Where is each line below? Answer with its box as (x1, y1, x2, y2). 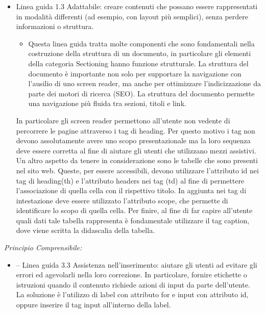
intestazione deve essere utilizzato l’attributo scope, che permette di (16, 195, 228, 205)
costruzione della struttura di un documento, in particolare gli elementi (28, 48, 251, 59)
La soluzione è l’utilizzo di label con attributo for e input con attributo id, (16, 289, 249, 300)
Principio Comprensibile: (4, 242, 82, 253)
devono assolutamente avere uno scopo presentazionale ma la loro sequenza (16, 135, 251, 146)
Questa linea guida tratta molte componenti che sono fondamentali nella (28, 38, 255, 48)
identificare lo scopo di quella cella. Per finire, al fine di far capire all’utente (16, 205, 253, 216)
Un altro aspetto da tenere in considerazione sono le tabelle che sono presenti (16, 155, 258, 166)
